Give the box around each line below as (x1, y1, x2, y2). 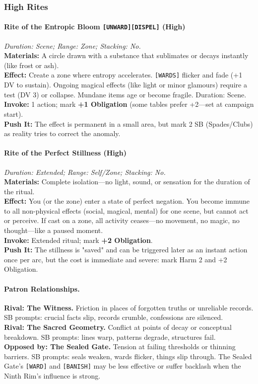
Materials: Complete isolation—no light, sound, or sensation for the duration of (4, 176, 250, 187)
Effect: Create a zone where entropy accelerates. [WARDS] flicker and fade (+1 (4, 70, 243, 80)
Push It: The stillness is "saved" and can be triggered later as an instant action (4, 244, 248, 255)
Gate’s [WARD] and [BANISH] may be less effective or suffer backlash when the (4, 361, 241, 371)
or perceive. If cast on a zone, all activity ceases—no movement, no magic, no (4, 215, 240, 226)
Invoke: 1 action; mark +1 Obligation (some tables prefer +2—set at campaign (4, 99, 254, 109)
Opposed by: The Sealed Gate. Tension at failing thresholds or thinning (4, 341, 236, 352)
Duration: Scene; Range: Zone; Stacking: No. (4, 40, 141, 51)
